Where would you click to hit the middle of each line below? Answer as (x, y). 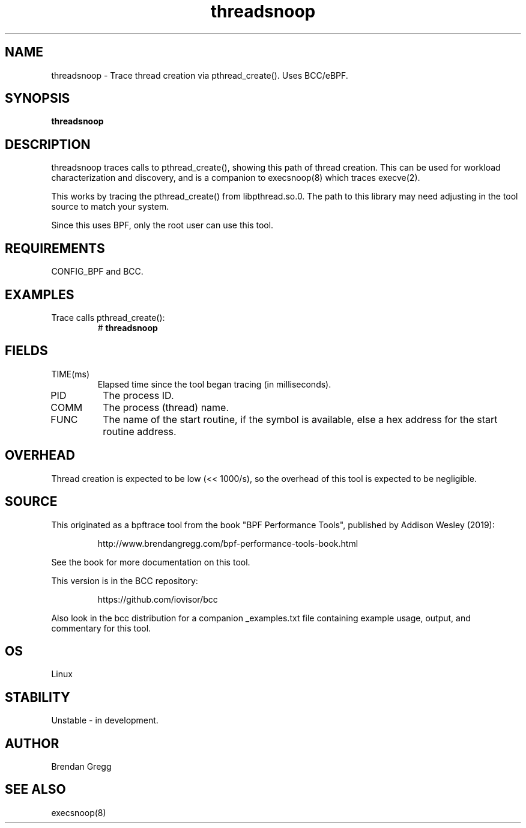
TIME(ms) (71, 374)
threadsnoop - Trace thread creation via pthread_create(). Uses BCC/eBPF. (200, 75)
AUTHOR (32, 743)
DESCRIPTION (48, 144)
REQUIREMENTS (55, 248)
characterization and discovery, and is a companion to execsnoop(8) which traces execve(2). (236, 178)
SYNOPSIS (38, 99)
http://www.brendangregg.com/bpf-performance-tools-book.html (228, 543)
